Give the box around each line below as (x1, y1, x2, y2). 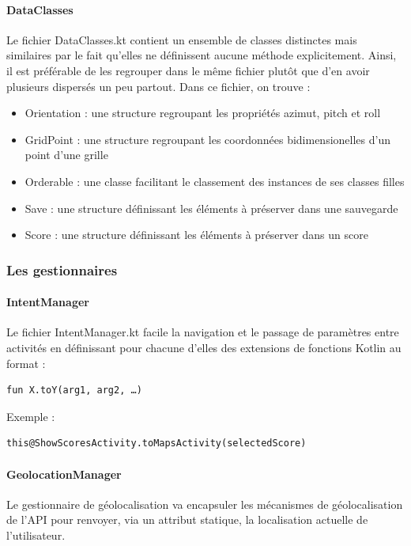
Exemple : (6, 408, 55, 424)
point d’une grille (25, 146, 108, 163)
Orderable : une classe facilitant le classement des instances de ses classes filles (25, 173, 405, 189)
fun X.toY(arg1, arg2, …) (6, 385, 142, 396)
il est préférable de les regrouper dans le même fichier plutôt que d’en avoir (6, 62, 370, 78)
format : (6, 355, 46, 371)
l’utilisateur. (6, 526, 66, 543)
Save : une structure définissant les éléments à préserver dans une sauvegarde (25, 199, 398, 216)
